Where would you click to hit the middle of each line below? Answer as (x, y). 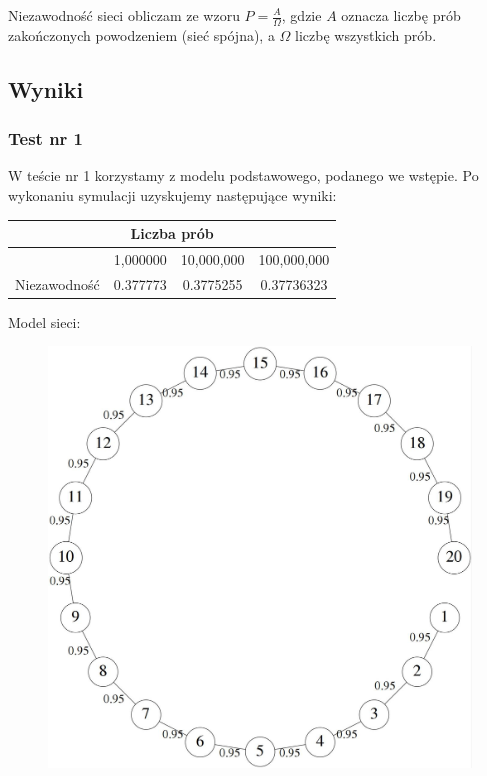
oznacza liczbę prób (401, 15)
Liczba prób (172, 233)
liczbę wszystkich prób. (366, 34)
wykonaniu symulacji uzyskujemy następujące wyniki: (172, 195)
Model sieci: (44, 321)
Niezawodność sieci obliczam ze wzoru (124, 15)
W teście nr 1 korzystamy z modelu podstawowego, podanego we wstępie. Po (243, 175)
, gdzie (301, 15)
